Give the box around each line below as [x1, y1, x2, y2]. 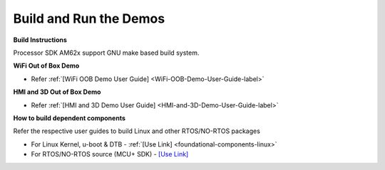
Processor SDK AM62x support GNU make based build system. [13, 48, 200, 57]
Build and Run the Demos [13, 11, 165, 26]
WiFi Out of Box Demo [13, 61, 80, 70]
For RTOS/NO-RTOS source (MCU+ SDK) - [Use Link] [31, 150, 189, 159]
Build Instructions [13, 36, 68, 44]
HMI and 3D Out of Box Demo [13, 87, 101, 96]
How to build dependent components [13, 114, 126, 122]
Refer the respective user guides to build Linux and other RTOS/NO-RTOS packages [13, 127, 260, 135]
